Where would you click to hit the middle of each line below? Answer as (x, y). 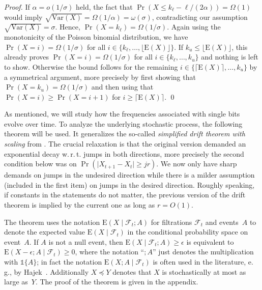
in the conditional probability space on (188, 232)
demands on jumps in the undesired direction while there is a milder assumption (129, 175)
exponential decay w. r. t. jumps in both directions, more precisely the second (124, 153)
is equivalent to (210, 241)
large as (16, 282)
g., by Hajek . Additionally (47, 271)
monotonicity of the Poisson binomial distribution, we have (96, 37)
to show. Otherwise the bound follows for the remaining (91, 66)
